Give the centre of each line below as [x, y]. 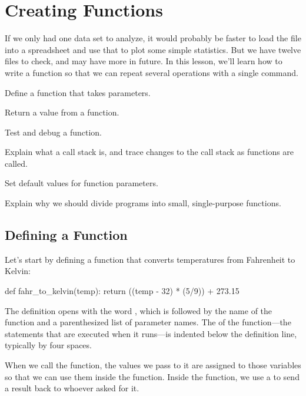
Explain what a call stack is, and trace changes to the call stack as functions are [149, 152]
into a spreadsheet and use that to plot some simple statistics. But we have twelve [153, 49]
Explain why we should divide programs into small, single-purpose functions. [143, 203]
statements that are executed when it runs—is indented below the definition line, [151, 333]
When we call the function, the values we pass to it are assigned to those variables [153, 365]
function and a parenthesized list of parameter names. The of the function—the [148, 322]
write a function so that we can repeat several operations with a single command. [152, 72]
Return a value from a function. [62, 112]
